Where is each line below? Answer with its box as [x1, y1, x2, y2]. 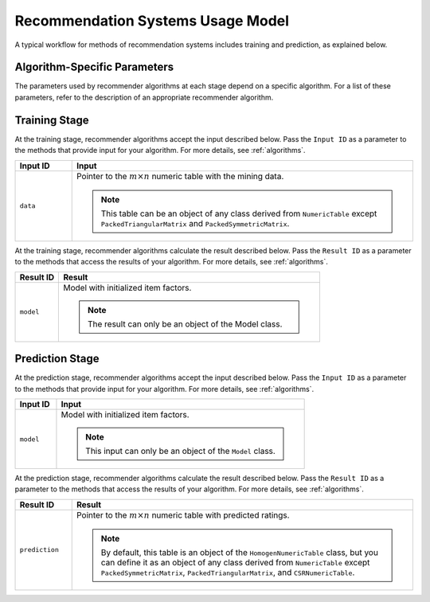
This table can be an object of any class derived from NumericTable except [100, 208, 377, 219]
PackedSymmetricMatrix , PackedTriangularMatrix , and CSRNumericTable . [100, 567, 355, 578]
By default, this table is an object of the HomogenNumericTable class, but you [100, 547, 378, 558]
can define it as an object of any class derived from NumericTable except [100, 557, 370, 569]
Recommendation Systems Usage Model [14, 12, 290, 29]
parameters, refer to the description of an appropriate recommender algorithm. [14, 92, 274, 102]
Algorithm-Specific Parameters [14, 61, 174, 74]
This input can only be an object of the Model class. [84, 446, 276, 456]
